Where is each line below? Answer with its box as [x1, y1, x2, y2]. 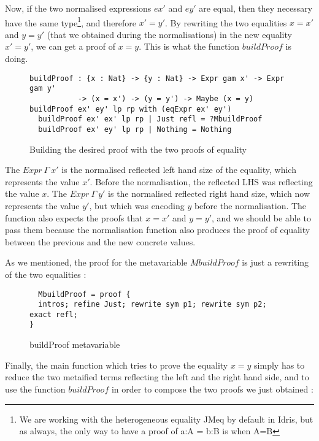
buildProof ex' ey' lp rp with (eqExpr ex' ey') [29, 104, 232, 113]
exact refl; [29, 310, 78, 319]
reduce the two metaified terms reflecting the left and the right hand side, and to [5, 370, 309, 383]
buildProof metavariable [29, 338, 120, 351]
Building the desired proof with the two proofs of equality [29, 142, 247, 155]
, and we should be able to [212, 211, 311, 224]
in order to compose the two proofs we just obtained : [111, 382, 313, 395]
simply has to [254, 358, 305, 371]
